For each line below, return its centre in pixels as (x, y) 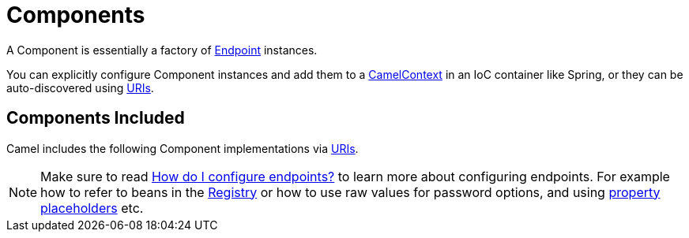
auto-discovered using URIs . (80, 87)
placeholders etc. (92, 208)
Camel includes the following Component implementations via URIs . (183, 148)
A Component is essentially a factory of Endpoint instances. (162, 50)
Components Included (96, 118)
